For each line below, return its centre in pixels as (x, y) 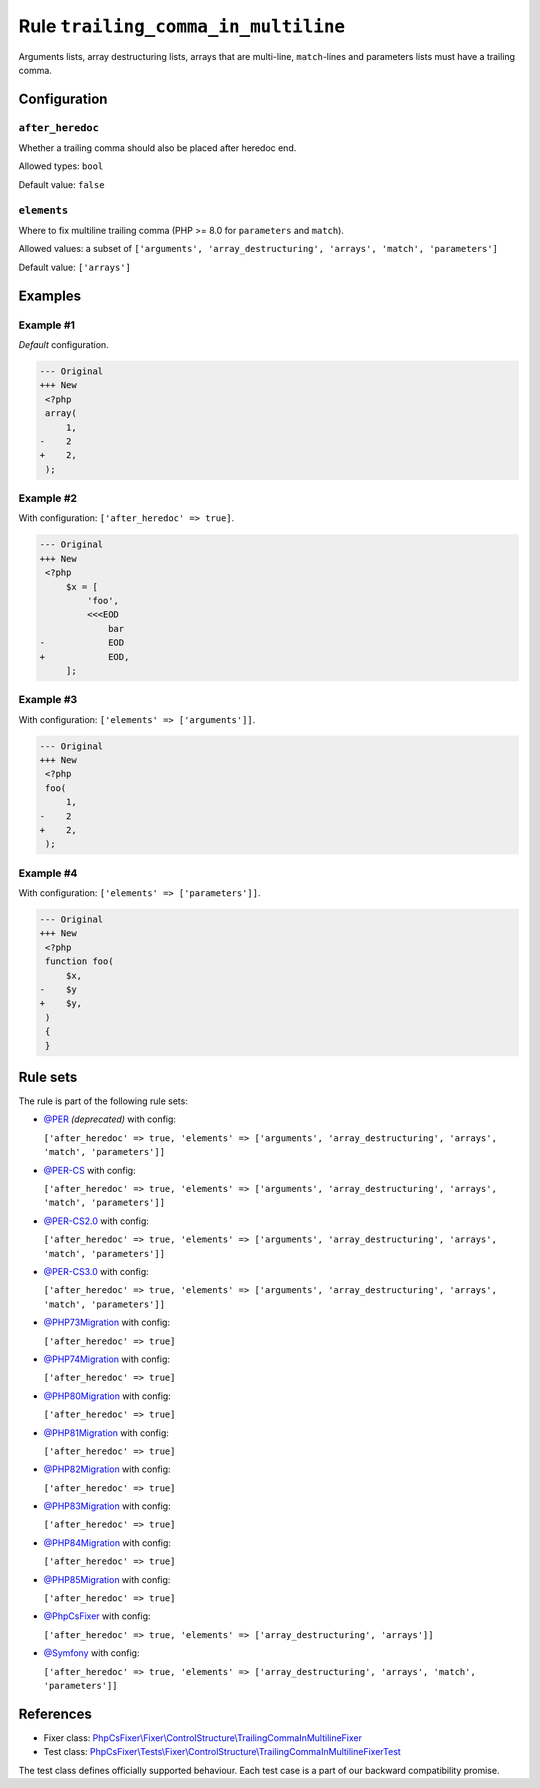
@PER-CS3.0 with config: (96, 1271)
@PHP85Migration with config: (107, 1579)
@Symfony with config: (91, 1653)
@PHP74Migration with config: (106, 1359)
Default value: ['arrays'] (75, 267)
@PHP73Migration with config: (106, 1322)
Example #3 (48, 700)
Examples (50, 295)
